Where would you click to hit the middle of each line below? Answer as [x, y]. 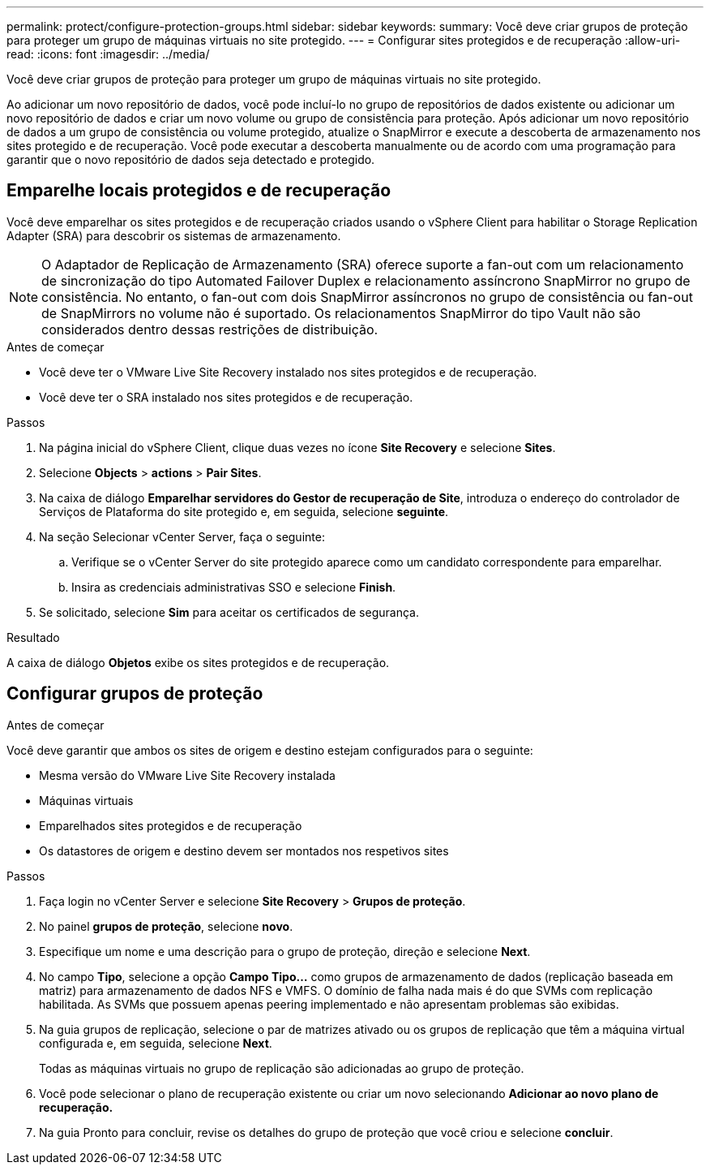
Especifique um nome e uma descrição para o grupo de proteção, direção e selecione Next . [285, 951]
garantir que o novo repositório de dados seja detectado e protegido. [191, 159]
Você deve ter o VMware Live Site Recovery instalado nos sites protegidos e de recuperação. [288, 372]
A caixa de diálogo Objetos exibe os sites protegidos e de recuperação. [198, 662]
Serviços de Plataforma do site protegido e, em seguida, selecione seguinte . [244, 511]
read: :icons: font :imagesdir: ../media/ [108, 54]
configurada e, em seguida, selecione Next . [156, 1043]
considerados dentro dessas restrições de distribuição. [210, 329]
